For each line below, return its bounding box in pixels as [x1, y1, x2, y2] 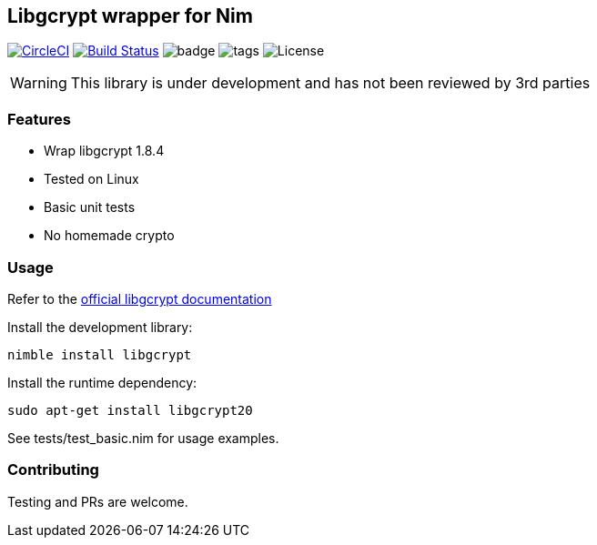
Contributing [7, 460, 99, 479]
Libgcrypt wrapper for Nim [7, 5, 253, 27]
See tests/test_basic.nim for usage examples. [7, 429, 279, 446]
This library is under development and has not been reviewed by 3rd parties [70, 74, 591, 93]
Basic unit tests [44, 199, 136, 216]
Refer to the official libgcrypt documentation [7, 290, 272, 307]
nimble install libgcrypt [7, 347, 192, 362]
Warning [10, 74, 67, 93]
